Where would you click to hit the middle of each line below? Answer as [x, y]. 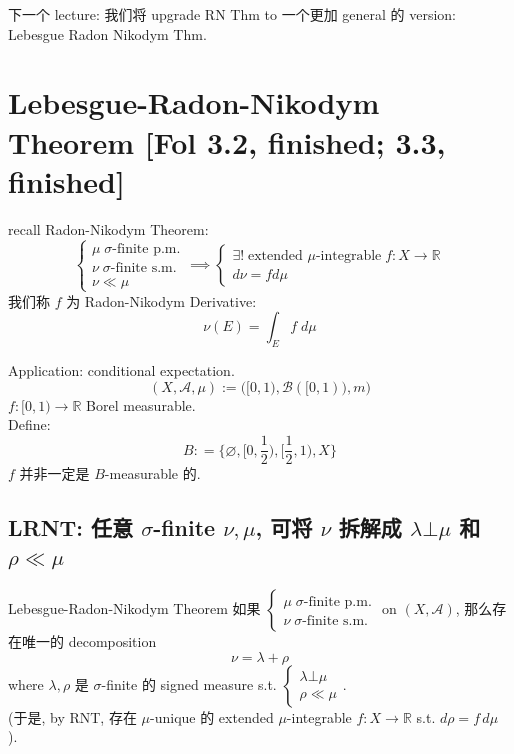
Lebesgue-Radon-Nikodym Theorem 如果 [134, 608]
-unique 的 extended [212, 716]
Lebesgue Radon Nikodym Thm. [107, 33]
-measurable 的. [152, 473]
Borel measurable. [141, 404]
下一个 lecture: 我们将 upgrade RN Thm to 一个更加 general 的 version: [232, 14]
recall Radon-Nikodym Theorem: [108, 228]
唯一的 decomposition [89, 641]
